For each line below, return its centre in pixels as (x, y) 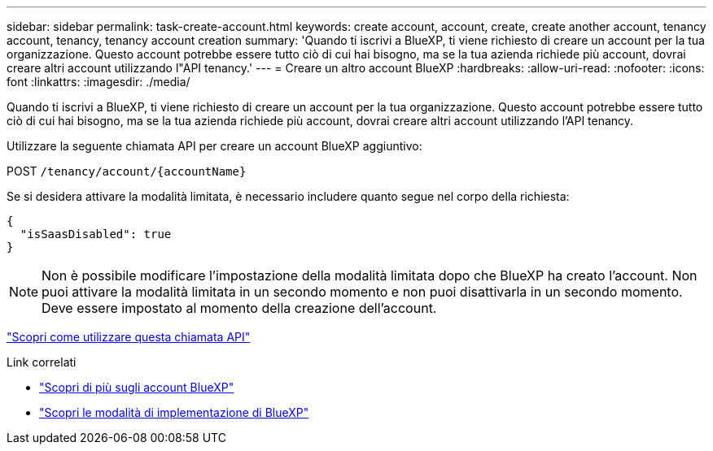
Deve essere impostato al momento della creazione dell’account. (239, 308)
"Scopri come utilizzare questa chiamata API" (129, 337)
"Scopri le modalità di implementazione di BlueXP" (174, 412)
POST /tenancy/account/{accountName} (127, 171)
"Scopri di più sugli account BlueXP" (137, 387)
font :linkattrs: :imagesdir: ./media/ (98, 82)
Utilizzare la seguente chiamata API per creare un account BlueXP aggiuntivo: (214, 146)
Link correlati (42, 362)
